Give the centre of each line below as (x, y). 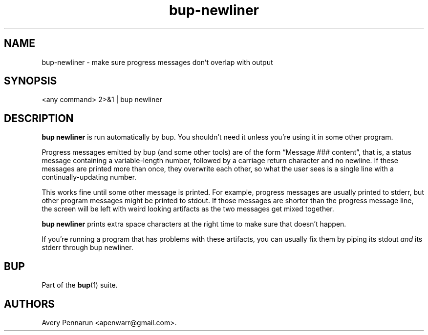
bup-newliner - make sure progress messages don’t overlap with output (157, 62)
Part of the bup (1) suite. (80, 285)
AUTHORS (30, 304)
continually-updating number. (89, 177)
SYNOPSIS (31, 81)
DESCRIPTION (39, 118)
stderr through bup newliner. (87, 248)
